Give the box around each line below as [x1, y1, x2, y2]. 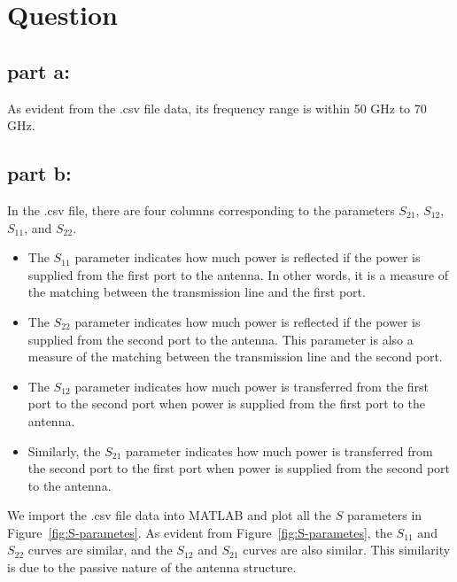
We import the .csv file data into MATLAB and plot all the [7, 506, 332, 524]
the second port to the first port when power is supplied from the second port [27, 459, 451, 477]
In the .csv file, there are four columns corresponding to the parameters [7, 200, 395, 219]
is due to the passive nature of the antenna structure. [7, 558, 297, 577]
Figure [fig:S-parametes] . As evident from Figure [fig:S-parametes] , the [7, 523, 392, 541]
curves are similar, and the [27, 540, 173, 559]
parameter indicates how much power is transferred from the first [74, 376, 430, 395]
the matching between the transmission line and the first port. [27, 283, 366, 301]
